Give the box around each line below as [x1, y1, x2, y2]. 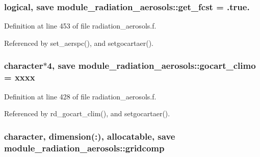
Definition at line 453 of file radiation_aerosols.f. [4, 20, 157, 31]
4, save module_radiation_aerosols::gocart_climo [47, 59, 256, 72]
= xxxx [4, 71, 35, 84]
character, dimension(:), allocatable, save [4, 129, 175, 142]
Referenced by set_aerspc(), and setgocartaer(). [4, 37, 154, 48]
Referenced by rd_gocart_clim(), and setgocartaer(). [4, 108, 170, 119]
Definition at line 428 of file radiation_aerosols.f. [4, 91, 157, 101]
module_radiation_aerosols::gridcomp [4, 141, 165, 154]
